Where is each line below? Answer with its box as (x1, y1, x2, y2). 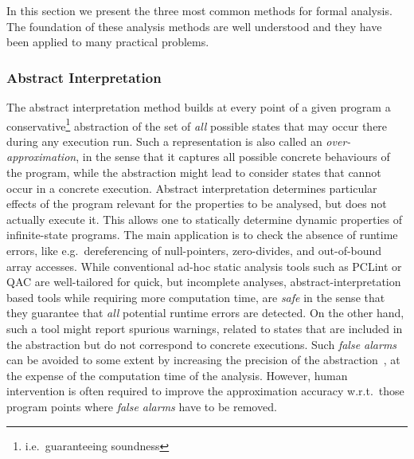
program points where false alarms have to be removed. (6, 398, 277, 414)
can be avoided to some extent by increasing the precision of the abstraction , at (6, 351, 400, 368)
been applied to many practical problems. (6, 33, 209, 50)
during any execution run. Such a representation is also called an (6, 132, 322, 149)
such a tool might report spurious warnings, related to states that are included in (6, 320, 403, 336)
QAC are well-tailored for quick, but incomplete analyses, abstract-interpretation (6, 273, 401, 290)
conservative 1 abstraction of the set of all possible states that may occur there (6, 115, 388, 134)
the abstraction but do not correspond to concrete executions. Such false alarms (6, 335, 397, 352)
